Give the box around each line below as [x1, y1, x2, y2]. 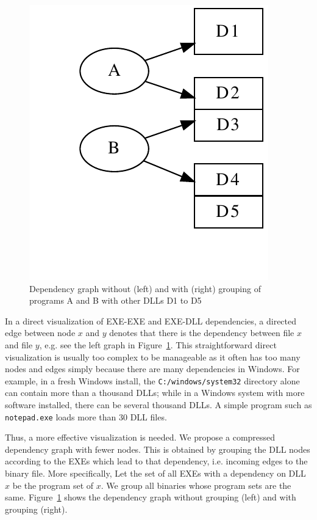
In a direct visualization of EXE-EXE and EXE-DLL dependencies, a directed [5, 314, 297, 327]
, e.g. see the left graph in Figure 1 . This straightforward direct [39, 338, 277, 351]
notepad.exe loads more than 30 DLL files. [5, 410, 167, 423]
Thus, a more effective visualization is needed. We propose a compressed [5, 431, 276, 444]
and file [5, 338, 33, 351]
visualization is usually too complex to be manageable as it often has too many [5, 350, 301, 363]
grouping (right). [5, 502, 68, 515]
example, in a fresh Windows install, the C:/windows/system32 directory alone [5, 374, 300, 387]
